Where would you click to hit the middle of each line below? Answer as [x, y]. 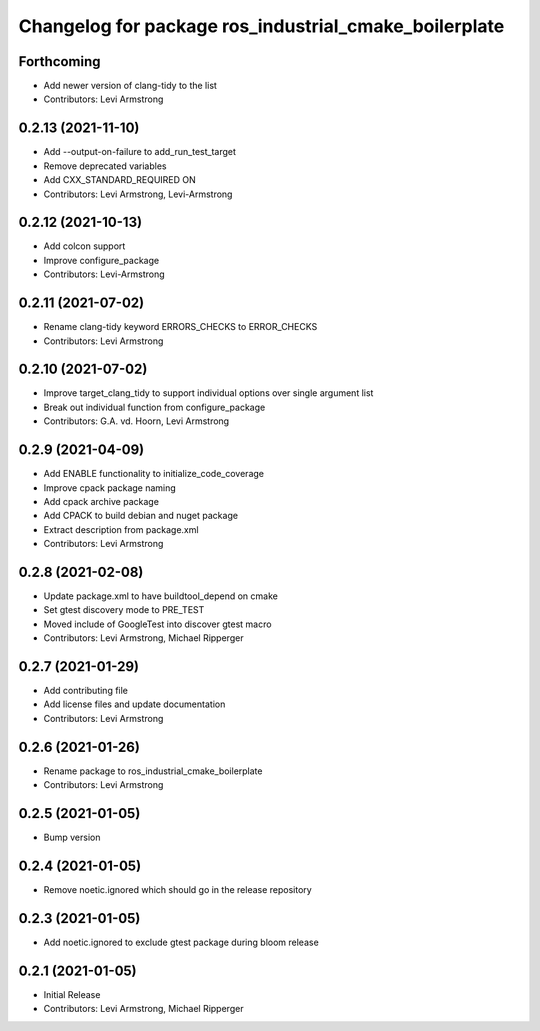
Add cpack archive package [101, 501]
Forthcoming [59, 61]
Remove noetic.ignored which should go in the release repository [177, 889]
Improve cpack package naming [110, 487]
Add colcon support [84, 246]
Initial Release [72, 994]
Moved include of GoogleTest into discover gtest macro [157, 624]
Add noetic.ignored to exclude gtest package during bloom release [181, 942]
